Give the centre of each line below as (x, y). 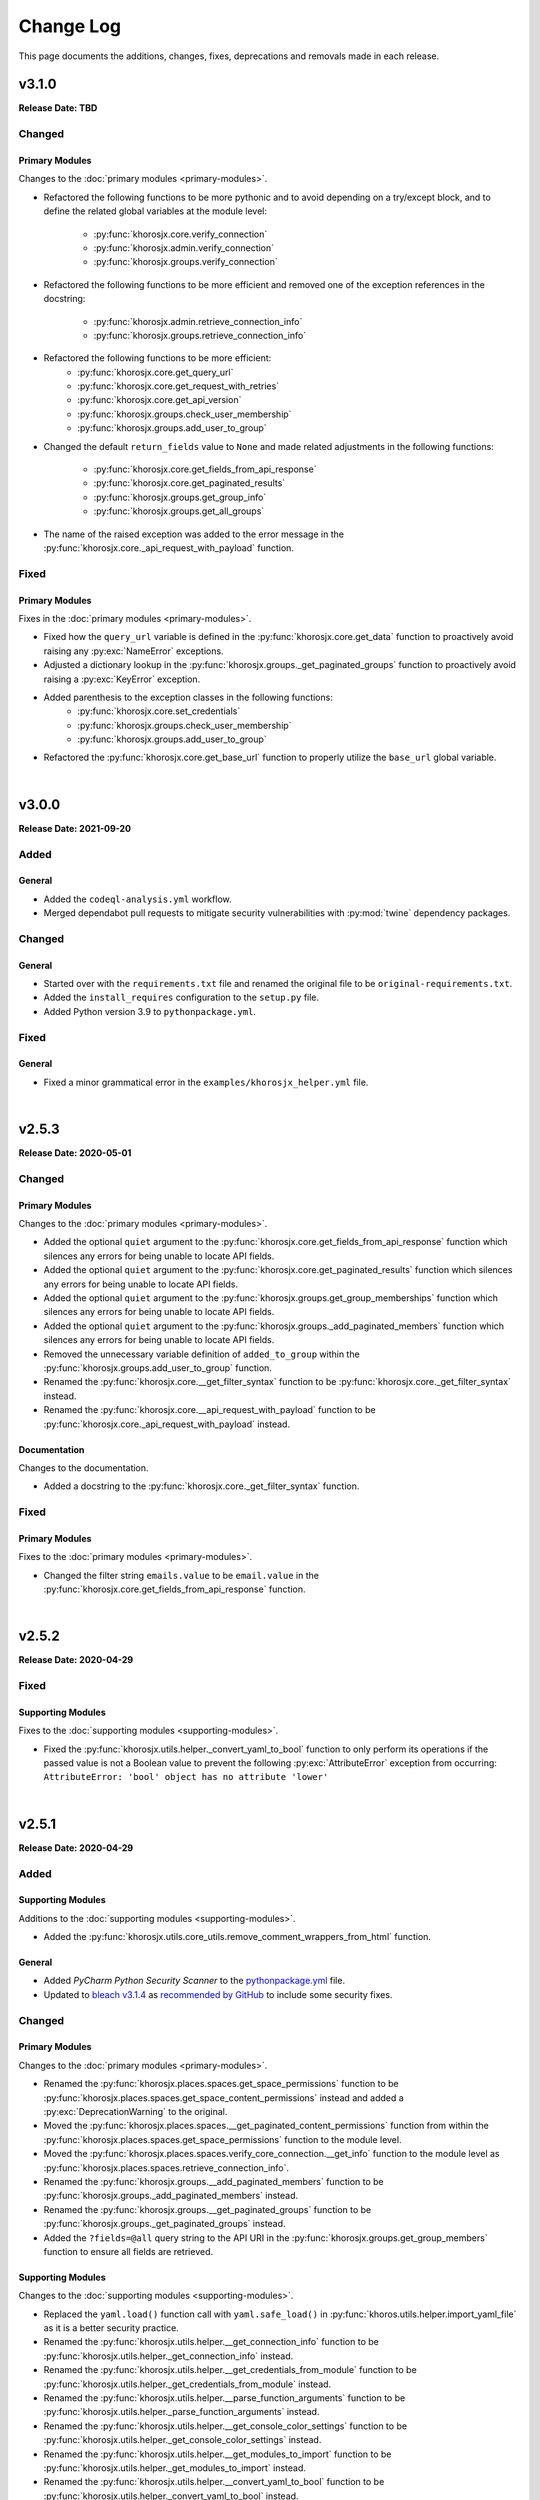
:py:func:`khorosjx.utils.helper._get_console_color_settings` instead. (182, 2440)
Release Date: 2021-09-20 (75, 828)
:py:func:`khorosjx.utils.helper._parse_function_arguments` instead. (181, 2412)
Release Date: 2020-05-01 (75, 1153)
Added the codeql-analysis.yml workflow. (137, 899)
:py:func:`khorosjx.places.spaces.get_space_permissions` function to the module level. (222, 2139)
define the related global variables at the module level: (155, 211)
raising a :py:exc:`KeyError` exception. (122, 679)
